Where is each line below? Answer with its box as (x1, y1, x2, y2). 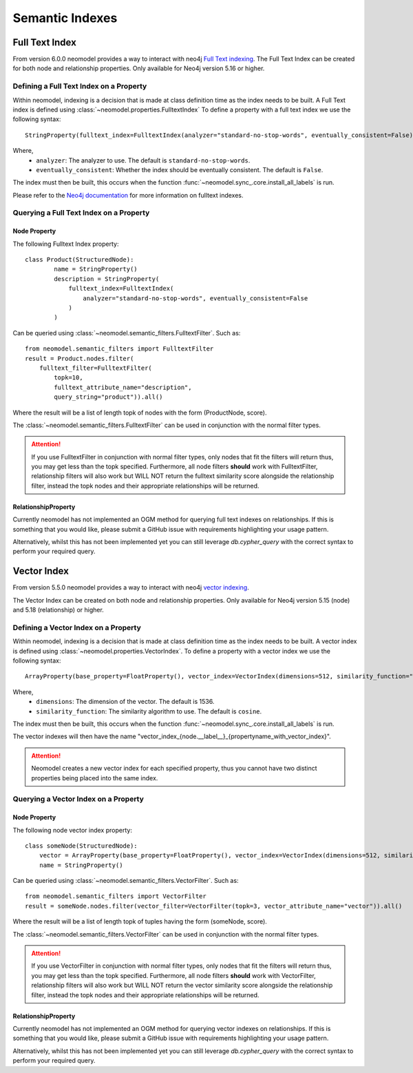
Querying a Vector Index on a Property (12, 794, 145, 804)
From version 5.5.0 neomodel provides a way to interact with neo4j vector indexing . (12, 583, 249, 592)
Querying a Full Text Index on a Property (12, 208, 150, 218)
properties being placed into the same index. (31, 773, 158, 782)
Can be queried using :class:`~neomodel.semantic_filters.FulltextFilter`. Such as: (12, 329, 241, 337)
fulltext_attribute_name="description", (54, 383, 192, 391)
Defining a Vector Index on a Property (12, 623, 141, 632)
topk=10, (54, 374, 83, 382)
